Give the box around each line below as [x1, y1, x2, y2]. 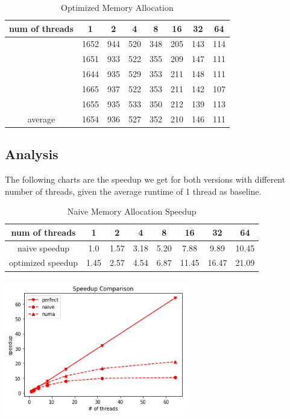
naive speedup [17, 241, 70, 254]
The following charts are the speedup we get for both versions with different [5, 172, 286, 185]
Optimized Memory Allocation [61, 1, 174, 13]
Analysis [5, 145, 58, 163]
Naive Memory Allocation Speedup [67, 205, 197, 218]
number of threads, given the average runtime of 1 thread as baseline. [5, 184, 262, 197]
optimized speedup [9, 256, 78, 269]
